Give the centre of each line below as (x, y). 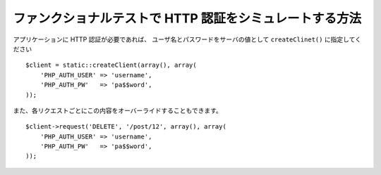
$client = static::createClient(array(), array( (111, 65)
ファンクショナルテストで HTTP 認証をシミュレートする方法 (187, 18)
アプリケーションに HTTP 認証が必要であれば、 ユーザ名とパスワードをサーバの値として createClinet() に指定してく (187, 39)
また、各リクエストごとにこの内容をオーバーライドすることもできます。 (117, 110)
